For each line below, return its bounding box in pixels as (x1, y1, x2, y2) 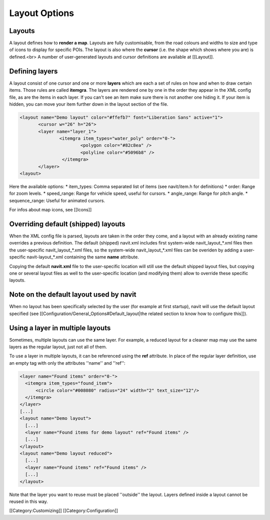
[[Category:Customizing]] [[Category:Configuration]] (9, 507, 118, 513)
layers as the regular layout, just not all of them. (9, 344, 107, 350)
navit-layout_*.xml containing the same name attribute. (26, 254, 139, 260)
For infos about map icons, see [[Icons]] (9, 207, 92, 213)
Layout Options (9, 8, 74, 19)
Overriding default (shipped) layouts (9, 220, 125, 228)
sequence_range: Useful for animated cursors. (9, 197, 105, 203)
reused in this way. (9, 498, 48, 504)
